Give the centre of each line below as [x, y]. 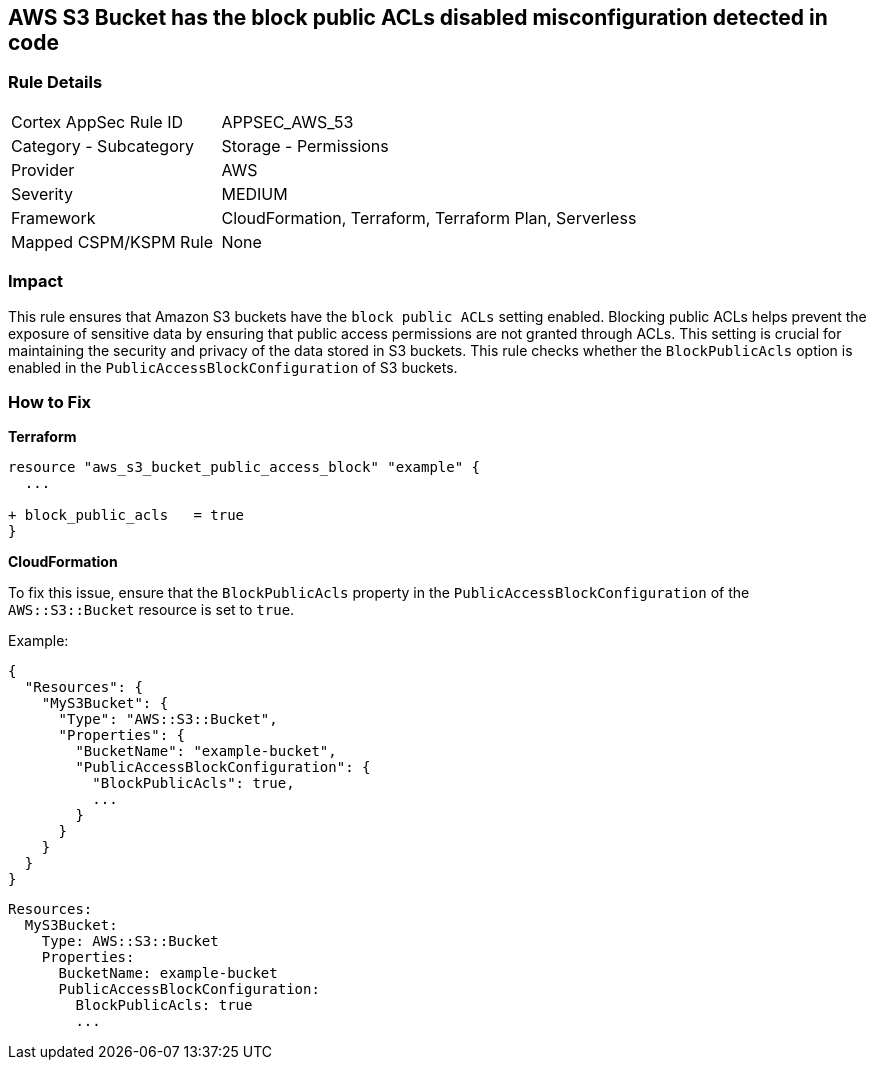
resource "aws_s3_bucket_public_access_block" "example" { [244, 467]
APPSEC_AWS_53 [287, 121]
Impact [36, 281]
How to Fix [50, 401]
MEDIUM [254, 193]
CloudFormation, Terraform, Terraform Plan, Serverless [429, 217]
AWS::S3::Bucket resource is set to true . [151, 610]
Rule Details [55, 82]
